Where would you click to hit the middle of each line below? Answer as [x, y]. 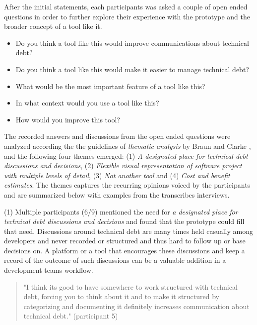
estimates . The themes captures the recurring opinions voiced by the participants [127, 185]
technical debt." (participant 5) [71, 316]
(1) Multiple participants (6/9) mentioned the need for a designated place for [121, 211]
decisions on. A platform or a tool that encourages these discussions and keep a [125, 250]
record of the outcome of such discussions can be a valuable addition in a [115, 260]
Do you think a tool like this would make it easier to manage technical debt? [132, 69]
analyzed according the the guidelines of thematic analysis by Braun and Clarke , [128, 146]
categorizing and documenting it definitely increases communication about [136, 306]
